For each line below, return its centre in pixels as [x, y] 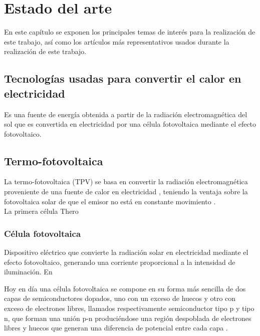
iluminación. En [28, 272]
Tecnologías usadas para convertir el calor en [123, 78]
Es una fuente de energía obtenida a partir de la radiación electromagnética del [126, 114]
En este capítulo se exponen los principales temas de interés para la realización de [130, 32]
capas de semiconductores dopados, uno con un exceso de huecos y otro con [120, 298]
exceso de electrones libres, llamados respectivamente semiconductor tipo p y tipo [129, 308]
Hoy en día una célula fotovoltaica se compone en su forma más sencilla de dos [125, 288]
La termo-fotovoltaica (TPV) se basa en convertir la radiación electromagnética [126, 182]
